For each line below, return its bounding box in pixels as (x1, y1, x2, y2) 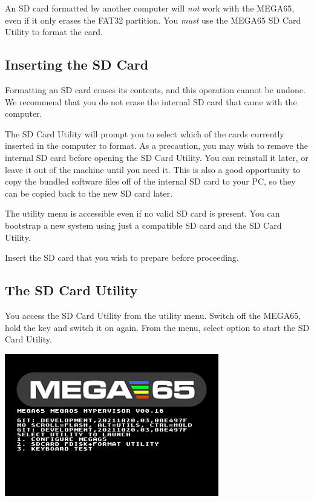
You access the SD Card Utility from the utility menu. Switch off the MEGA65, (5, 309, 301, 321)
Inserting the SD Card (5, 55, 149, 74)
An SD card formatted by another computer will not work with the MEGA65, (5, 2, 295, 14)
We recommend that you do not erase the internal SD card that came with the (5, 95, 297, 108)
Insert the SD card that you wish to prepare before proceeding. (5, 251, 239, 264)
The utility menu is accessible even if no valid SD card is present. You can (5, 207, 280, 220)
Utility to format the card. (5, 25, 103, 38)
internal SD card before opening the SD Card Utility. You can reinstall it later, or (5, 151, 309, 163)
